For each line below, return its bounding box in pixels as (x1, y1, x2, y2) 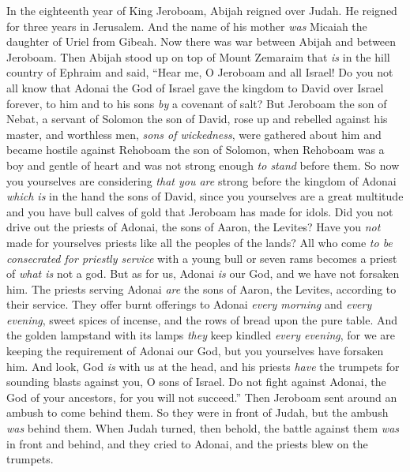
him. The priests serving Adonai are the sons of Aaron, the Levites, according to (6, 280, 397, 297)
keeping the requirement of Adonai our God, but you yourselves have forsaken (6, 343, 384, 359)
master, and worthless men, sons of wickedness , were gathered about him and (6, 125, 382, 142)
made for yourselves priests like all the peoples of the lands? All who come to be (6, 234, 393, 250)
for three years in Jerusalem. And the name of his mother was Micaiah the (6, 17, 367, 34)
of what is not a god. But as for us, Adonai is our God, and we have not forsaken (6, 265, 400, 282)
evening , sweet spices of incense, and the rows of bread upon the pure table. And (6, 311, 398, 328)
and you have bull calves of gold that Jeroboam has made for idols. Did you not (6, 203, 393, 219)
